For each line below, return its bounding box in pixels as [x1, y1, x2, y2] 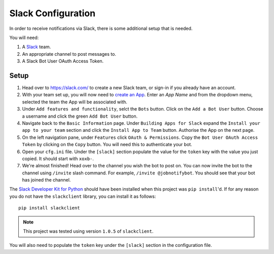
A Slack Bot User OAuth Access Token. [22, 58, 104, 64]
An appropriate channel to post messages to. [22, 51, 116, 57]
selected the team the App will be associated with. [22, 99, 128, 105]
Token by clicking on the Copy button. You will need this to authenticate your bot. [22, 141, 192, 148]
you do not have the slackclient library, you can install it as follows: [9, 193, 156, 199]
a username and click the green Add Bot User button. [22, 113, 138, 119]
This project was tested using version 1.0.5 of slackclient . [23, 228, 154, 234]
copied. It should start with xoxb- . [22, 155, 94, 162]
